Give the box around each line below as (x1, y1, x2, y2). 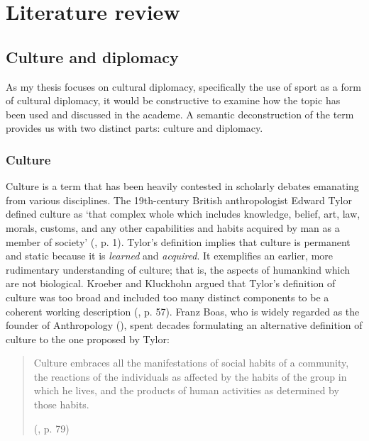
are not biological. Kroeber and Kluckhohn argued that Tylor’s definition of (6, 276, 336, 291)
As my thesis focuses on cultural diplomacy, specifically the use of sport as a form (6, 79, 361, 94)
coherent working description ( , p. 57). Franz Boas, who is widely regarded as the (6, 303, 360, 318)
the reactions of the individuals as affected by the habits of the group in (33, 369, 347, 384)
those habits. (33, 397, 89, 412)
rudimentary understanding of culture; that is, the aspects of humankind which (6, 262, 351, 277)
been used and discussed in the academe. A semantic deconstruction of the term (6, 106, 354, 121)
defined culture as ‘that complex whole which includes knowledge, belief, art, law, (6, 206, 360, 221)
